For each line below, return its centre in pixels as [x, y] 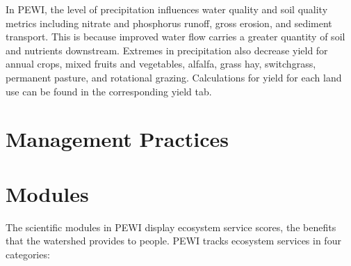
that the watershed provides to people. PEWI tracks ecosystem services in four [173, 241]
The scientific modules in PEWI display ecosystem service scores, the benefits [171, 227]
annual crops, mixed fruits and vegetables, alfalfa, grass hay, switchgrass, [161, 64]
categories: [28, 254]
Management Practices [117, 139]
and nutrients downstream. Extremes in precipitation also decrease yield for [167, 50]
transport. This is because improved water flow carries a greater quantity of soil [175, 37]
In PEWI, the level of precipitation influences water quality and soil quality [167, 9]
